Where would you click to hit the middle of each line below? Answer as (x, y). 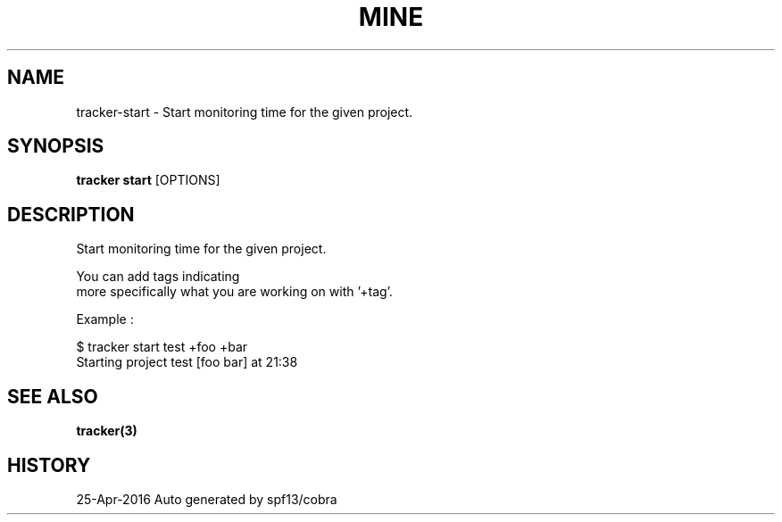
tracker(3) (107, 431)
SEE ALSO (53, 396)
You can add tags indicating (158, 277)
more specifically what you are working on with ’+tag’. (234, 292)
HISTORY (49, 465)
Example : (105, 319)
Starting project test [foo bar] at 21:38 (187, 362)
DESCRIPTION (71, 214)
